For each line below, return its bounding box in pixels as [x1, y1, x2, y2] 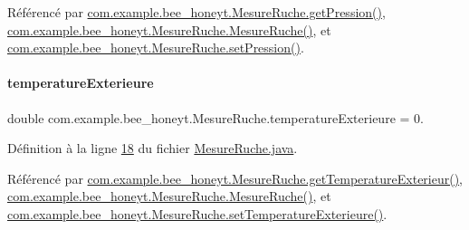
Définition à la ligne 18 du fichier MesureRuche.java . [7, 139, 298, 158]
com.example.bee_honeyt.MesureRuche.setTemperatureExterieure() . [7, 204, 388, 223]
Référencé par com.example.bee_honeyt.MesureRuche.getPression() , [7, 3, 386, 21]
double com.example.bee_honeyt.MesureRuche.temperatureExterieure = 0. [7, 108, 424, 127]
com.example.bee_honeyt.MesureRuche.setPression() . [7, 38, 304, 57]
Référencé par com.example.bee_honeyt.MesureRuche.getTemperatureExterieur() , [7, 168, 464, 187]
